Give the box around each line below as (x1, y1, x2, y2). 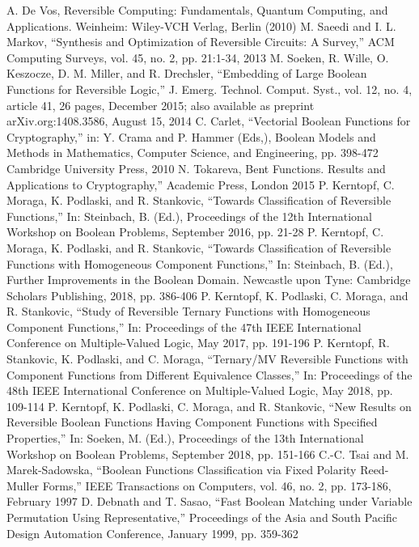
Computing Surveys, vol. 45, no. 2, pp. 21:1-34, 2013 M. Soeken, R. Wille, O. (6, 49, 389, 66)
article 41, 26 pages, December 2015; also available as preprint (6, 96, 315, 113)
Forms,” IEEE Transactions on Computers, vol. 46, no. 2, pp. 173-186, (42, 477, 391, 494)
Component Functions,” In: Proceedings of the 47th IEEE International (6, 318, 362, 335)
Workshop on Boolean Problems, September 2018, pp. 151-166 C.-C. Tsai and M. (6, 445, 409, 462)
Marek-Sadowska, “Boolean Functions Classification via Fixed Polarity (6, 461, 357, 478)
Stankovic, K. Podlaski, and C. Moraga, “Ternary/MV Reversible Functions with (6, 350, 408, 367)
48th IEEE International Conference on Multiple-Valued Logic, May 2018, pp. (6, 382, 393, 399)
